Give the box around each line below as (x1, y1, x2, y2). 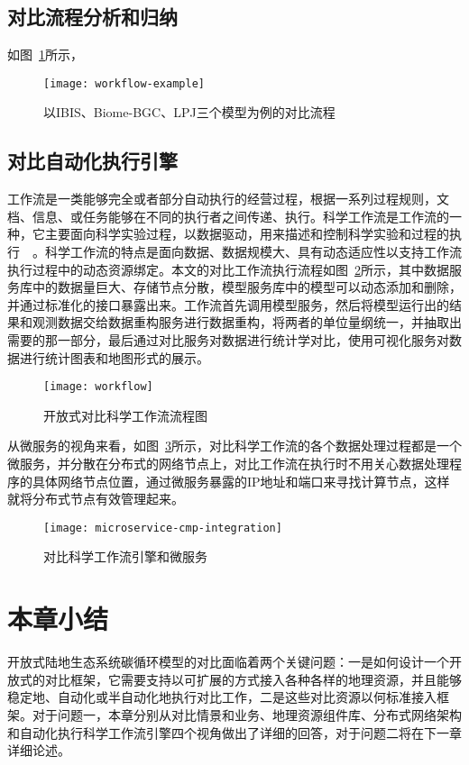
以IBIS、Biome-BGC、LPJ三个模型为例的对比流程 (43, 103, 336, 122)
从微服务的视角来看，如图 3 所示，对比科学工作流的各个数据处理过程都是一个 (7, 436, 462, 455)
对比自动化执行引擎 (7, 147, 178, 175)
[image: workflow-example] (43, 77, 205, 90)
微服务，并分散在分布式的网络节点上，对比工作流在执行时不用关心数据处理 (7, 454, 449, 473)
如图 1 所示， (7, 45, 83, 64)
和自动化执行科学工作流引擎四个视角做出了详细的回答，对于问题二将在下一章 (7, 723, 462, 742)
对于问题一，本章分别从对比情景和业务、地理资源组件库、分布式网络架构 (32, 705, 462, 724)
